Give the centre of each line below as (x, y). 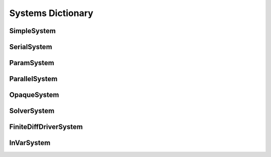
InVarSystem (30, 143)
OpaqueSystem (34, 95)
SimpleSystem (33, 31)
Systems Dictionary (51, 13)
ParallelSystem (33, 79)
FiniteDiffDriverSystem (46, 127)
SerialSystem (31, 47)
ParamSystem (32, 63)
